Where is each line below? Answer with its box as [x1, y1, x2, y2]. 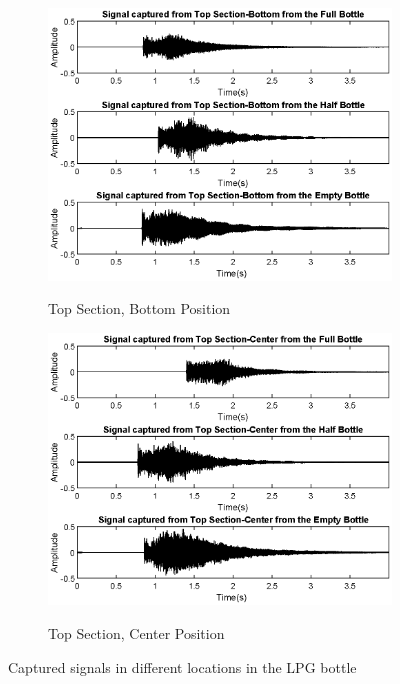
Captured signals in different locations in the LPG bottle [8, 656, 357, 677]
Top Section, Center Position [48, 623, 225, 644]
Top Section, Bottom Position [48, 298, 231, 319]
